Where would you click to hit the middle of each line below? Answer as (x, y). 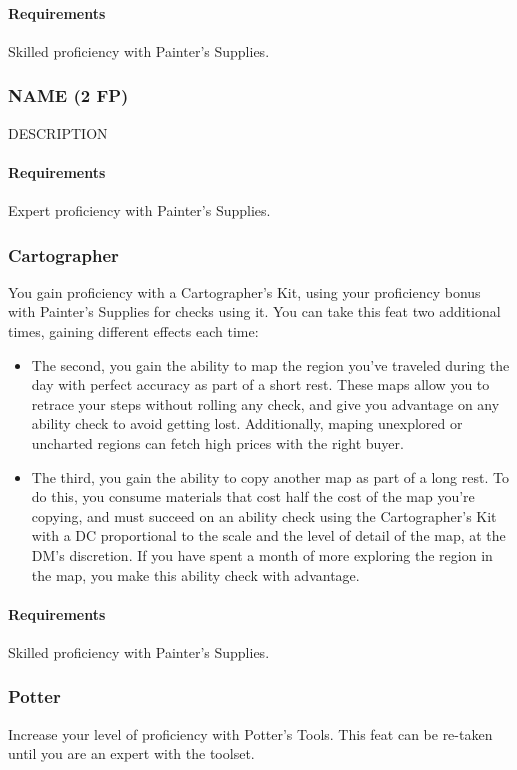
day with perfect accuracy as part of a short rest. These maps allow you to (260, 384)
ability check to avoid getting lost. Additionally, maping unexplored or (247, 423)
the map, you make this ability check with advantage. (195, 574)
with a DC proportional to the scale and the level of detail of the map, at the (268, 535)
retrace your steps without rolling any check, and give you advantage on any (265, 403)
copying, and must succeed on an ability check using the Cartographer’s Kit (264, 515)
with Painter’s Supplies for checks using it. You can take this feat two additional (254, 311)
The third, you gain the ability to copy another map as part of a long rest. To (270, 476)
